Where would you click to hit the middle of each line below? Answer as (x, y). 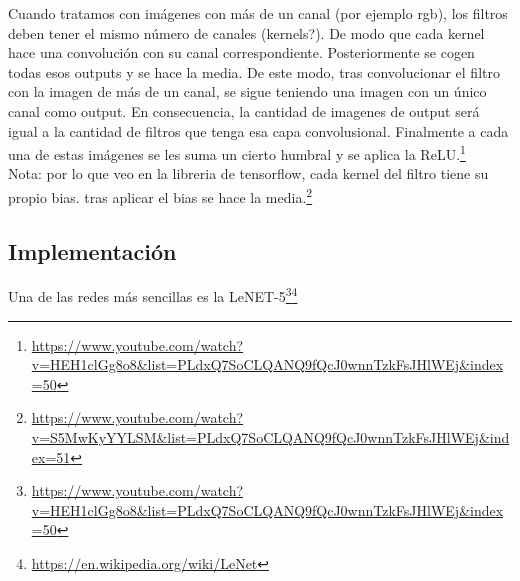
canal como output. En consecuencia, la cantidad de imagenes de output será (244, 110)
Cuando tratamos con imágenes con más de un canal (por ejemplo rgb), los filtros (258, 13)
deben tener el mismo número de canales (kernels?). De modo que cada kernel (246, 32)
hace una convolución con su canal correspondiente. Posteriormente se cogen (241, 52)
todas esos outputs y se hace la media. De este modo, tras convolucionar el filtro (254, 71)
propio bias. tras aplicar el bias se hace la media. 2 (160, 195)
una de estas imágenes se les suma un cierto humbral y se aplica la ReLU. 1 (237, 152)
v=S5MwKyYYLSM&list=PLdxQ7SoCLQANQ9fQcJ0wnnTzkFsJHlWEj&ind (270, 437)
